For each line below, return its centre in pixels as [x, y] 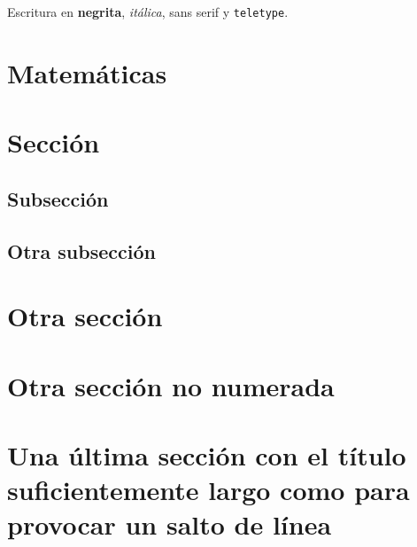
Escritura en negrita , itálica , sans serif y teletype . [148, 12]
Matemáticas [87, 72]
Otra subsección [81, 250]
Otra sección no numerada [171, 385]
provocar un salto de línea [170, 524]
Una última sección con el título [207, 454]
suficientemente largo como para [208, 490]
